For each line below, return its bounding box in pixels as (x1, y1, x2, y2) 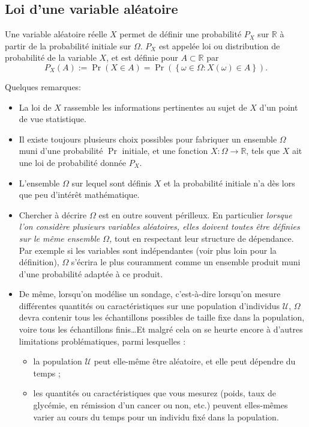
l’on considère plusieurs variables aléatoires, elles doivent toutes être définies (19, 220, 300, 233)
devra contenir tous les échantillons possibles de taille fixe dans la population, (19, 311, 305, 324)
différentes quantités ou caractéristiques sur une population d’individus (19, 299, 280, 312)
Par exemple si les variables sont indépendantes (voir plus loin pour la (19, 244, 277, 256)
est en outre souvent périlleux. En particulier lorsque (98, 208, 292, 221)
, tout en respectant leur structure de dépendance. (109, 232, 294, 244)
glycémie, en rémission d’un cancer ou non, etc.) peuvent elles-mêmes (33, 399, 288, 411)
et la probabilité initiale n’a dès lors (163, 176, 295, 189)
